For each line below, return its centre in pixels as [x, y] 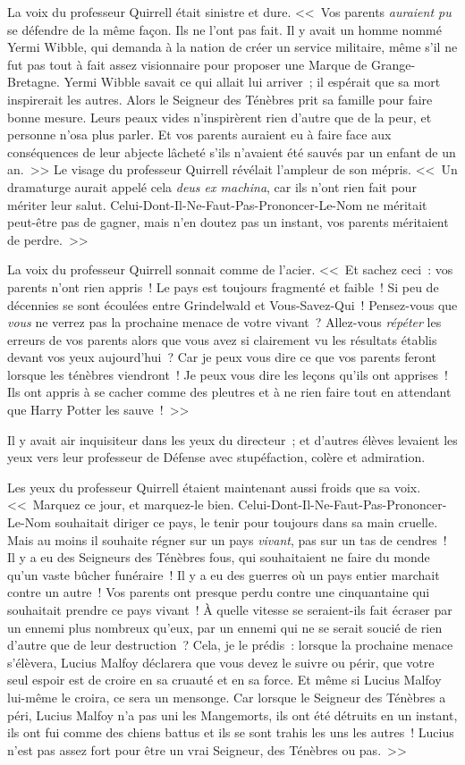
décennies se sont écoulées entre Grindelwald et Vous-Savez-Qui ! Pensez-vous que [232, 304]
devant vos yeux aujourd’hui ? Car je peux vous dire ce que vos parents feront [222, 357]
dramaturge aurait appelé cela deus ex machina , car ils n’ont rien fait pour [212, 186]
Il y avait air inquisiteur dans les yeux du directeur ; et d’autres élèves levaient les [232, 439]
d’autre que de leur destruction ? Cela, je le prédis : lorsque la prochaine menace [230, 645]
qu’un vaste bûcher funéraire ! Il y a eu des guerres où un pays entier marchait [224, 574]
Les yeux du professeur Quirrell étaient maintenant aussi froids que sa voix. [214, 487]
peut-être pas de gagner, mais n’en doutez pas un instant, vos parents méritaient [228, 222]
